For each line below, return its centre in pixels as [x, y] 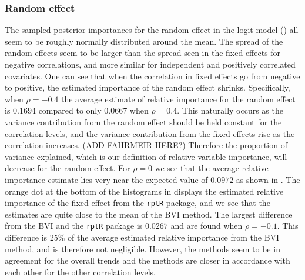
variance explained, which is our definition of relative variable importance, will [146, 156]
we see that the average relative [212, 168]
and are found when [207, 226]
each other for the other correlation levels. [80, 271]
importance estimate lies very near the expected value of [106, 179]
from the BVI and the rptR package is [74, 226]
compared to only [70, 110]
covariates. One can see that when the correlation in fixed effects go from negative [152, 76]
